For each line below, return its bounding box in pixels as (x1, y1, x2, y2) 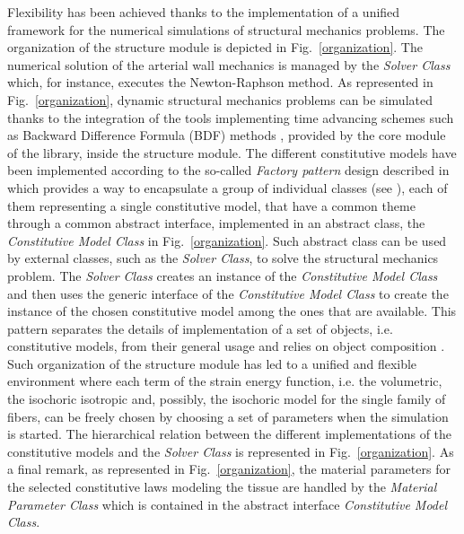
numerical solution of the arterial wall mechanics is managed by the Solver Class (7, 55, 451, 74)
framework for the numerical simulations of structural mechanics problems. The (7, 20, 445, 39)
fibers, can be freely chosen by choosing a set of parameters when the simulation (7, 407, 449, 425)
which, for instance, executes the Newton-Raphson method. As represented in (7, 73, 433, 92)
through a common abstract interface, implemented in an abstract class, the (7, 214, 425, 232)
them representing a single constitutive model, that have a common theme (7, 196, 416, 214)
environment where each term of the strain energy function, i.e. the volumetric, (7, 372, 442, 390)
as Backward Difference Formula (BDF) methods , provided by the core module (7, 126, 446, 144)
